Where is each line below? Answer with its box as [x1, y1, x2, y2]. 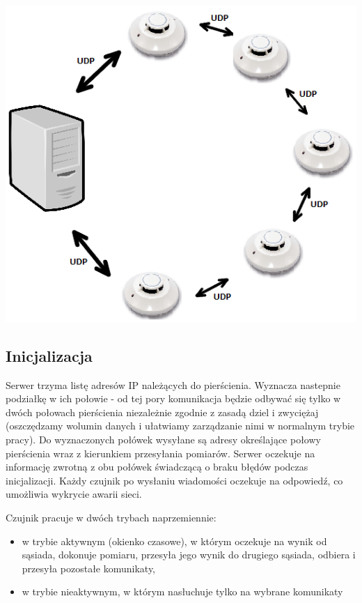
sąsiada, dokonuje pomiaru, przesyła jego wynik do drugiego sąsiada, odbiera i [22, 547, 356, 562]
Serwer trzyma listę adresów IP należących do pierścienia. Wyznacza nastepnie [6, 377, 340, 392]
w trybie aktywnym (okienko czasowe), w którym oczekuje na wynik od [22, 533, 327, 548]
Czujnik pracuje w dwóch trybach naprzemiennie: [6, 510, 217, 524]
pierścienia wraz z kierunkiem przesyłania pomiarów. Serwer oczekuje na [6, 445, 315, 460]
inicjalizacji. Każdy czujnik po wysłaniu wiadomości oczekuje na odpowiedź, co [6, 473, 343, 487]
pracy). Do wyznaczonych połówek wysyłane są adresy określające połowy [6, 432, 321, 446]
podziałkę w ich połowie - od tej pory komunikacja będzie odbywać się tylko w [6, 391, 341, 406]
